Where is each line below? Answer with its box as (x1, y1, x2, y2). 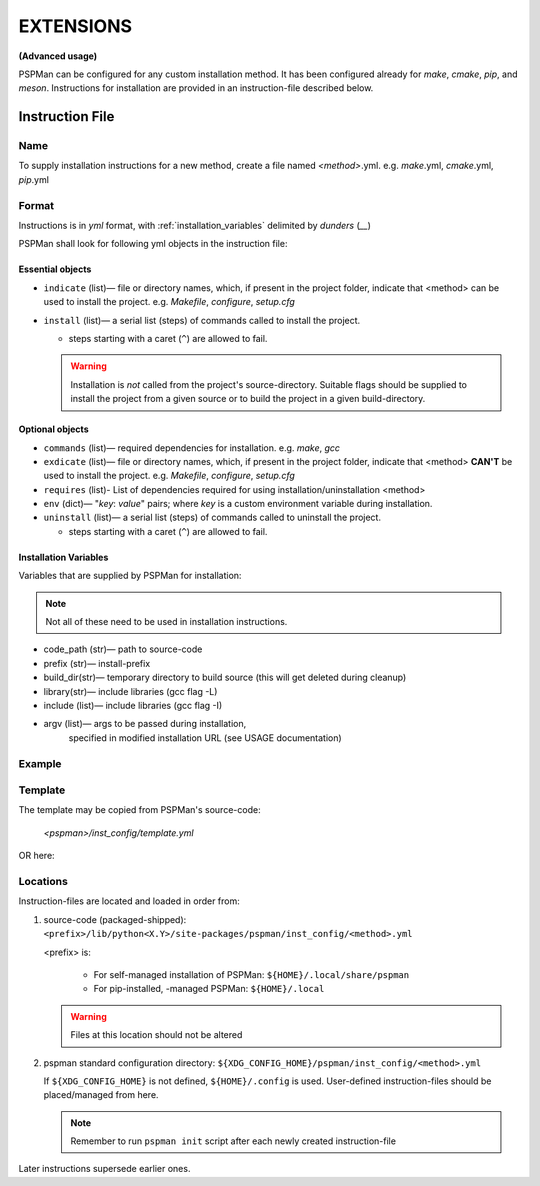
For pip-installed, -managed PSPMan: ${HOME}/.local (93, 983, 325, 995)
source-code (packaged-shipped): (43, 913, 187, 925)
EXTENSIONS (18, 15, 133, 37)
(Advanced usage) (18, 50, 98, 62)
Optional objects (18, 423, 89, 435)
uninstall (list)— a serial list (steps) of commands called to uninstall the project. (43, 511, 382, 524)
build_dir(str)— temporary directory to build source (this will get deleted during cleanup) (43, 671, 407, 684)
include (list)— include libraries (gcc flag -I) (43, 700, 223, 711)
